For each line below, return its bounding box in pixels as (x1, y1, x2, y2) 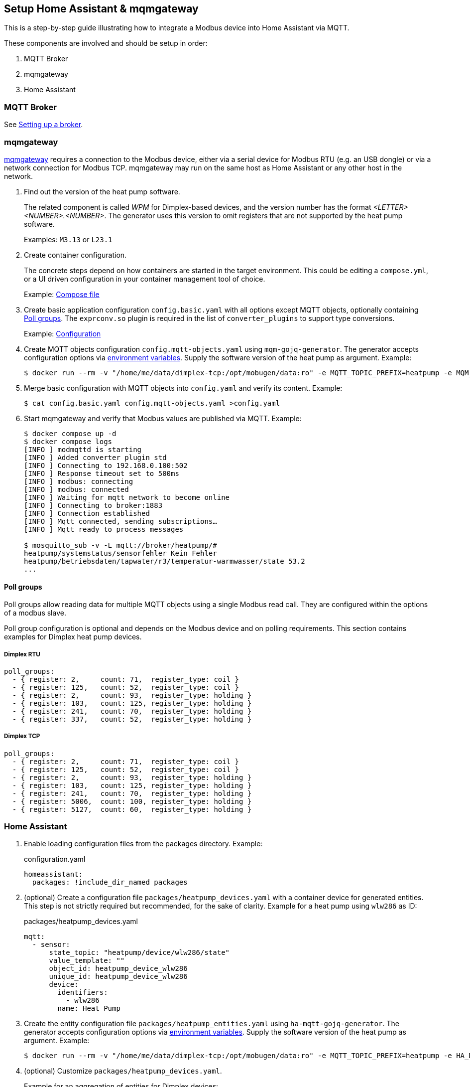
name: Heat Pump (57, 1004, 120, 1013)
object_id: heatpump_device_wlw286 (49, 964, 188, 973)
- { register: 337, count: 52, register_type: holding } (12, 715, 252, 723)
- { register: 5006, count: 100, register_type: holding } (12, 797, 252, 805)
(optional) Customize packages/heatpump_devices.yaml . (24, 1067, 222, 1076)
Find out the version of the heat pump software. (24, 187, 180, 196)
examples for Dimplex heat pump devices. (4, 632, 142, 641)
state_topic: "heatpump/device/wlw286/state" (49, 948, 230, 957)
